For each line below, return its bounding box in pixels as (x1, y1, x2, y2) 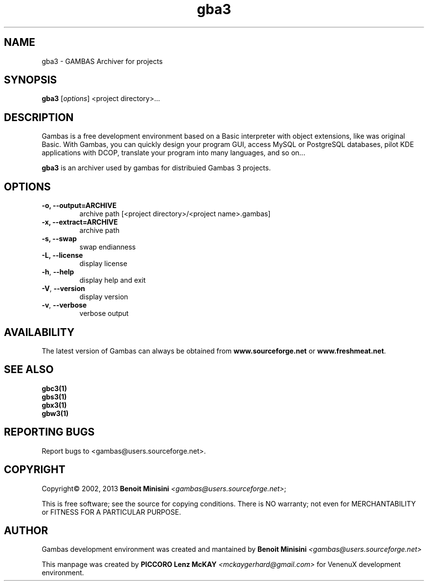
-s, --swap (42, 234, 77, 243)
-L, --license (42, 251, 83, 260)
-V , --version (42, 284, 85, 293)
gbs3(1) (42, 392, 67, 401)
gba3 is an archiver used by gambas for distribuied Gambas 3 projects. (42, 164, 271, 172)
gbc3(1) (42, 384, 67, 393)
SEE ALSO (4, 363, 54, 376)
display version (79, 292, 128, 301)
